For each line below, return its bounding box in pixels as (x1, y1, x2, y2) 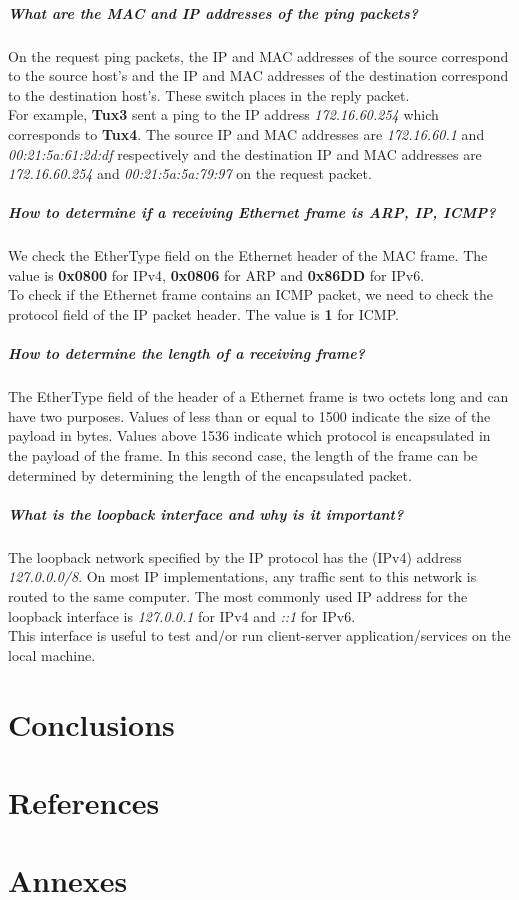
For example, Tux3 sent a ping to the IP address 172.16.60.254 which (8, 104, 439, 125)
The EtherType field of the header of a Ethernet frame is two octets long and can (8, 386, 509, 407)
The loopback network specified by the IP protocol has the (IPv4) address (8, 546, 462, 567)
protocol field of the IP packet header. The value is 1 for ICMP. (8, 304, 399, 325)
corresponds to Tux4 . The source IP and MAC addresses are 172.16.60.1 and (8, 123, 485, 144)
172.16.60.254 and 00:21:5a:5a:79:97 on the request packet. (8, 163, 372, 184)
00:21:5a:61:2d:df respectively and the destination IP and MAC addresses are (8, 143, 482, 164)
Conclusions (8, 703, 175, 744)
